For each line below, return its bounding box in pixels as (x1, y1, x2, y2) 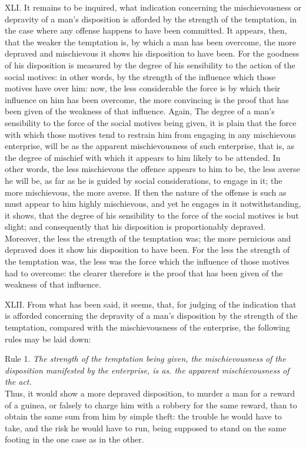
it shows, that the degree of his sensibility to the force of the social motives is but (5, 209, 299, 221)
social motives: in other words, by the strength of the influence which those (5, 70, 276, 82)
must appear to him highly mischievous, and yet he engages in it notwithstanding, (5, 197, 301, 210)
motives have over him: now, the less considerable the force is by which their (5, 82, 281, 94)
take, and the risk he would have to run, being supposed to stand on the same (5, 421, 287, 434)
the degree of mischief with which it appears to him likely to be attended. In (5, 151, 281, 163)
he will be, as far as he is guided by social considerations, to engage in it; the (5, 174, 282, 186)
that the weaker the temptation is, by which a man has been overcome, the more (5, 35, 296, 48)
